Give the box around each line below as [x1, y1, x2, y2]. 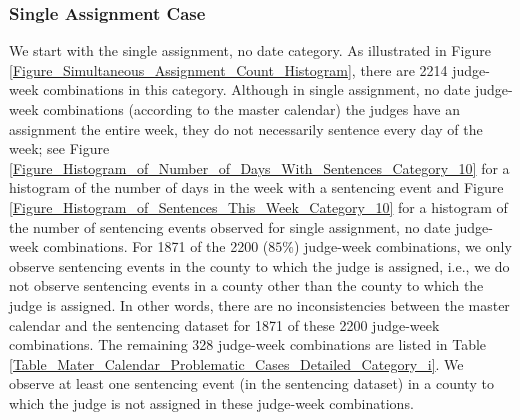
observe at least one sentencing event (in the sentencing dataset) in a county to [9, 373, 494, 394]
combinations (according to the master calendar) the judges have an [43, 99, 461, 119]
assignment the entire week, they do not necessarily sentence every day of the [9, 118, 483, 139]
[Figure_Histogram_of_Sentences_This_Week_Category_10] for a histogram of [9, 196, 508, 217]
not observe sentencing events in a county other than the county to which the [9, 275, 484, 296]
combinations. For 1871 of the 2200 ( [43, 236, 269, 257]
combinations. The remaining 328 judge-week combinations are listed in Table [9, 334, 487, 355]
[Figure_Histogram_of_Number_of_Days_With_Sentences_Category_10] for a [9, 157, 510, 178]
